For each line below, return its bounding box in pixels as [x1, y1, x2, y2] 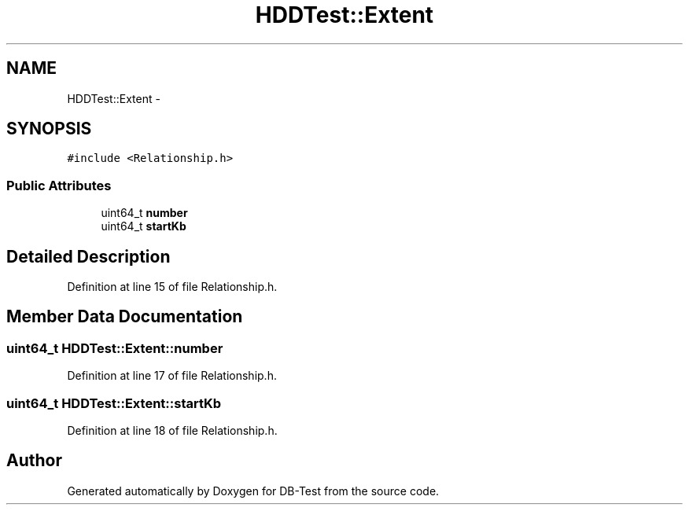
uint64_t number [101, 206, 188, 220]
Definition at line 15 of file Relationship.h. [67, 280, 278, 294]
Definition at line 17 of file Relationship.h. [67, 369, 277, 383]
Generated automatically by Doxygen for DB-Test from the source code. [67, 483, 440, 498]
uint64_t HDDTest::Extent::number [6, 340, 223, 356]
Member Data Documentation [6, 307, 243, 327]
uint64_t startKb [101, 219, 186, 233]
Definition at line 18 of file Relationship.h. [67, 424, 278, 437]
